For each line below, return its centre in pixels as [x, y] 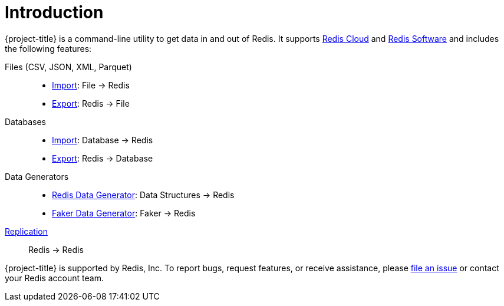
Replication [26, 231]
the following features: [48, 48]
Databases [25, 121]
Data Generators [37, 176]
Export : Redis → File [91, 103]
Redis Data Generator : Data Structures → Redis [143, 195]
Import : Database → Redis [103, 140]
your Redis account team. [54, 278]
